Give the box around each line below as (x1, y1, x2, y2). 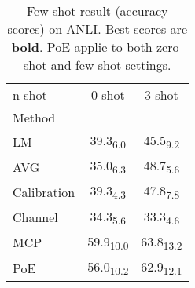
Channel (13, 208, 58, 227)
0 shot (90, 86, 125, 104)
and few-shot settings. (50, 56, 171, 74)
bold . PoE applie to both (11, 38, 153, 56)
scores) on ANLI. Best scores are (7, 20, 187, 38)
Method (13, 108, 56, 126)
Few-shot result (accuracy (26, 2, 168, 20)
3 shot (145, 86, 178, 104)
